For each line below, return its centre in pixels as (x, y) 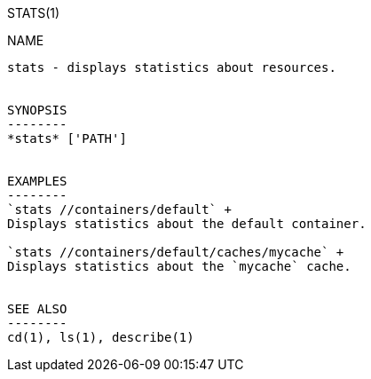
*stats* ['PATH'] (67, 138)
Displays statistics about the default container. (187, 224)
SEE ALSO (37, 309)
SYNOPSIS (37, 110)
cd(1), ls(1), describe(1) (101, 337)
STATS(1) (34, 13)
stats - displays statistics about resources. (172, 67)
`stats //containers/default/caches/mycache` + (176, 252)
